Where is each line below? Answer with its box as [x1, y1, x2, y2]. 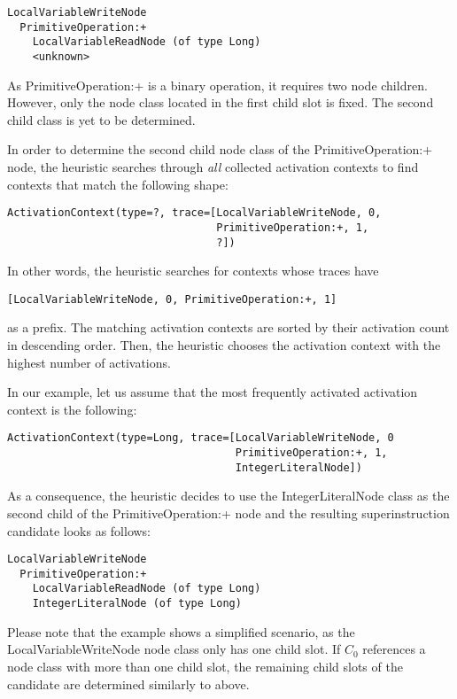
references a [362, 640, 426, 658]
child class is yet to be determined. [7, 110, 196, 128]
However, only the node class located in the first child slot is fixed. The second [7, 93, 434, 112]
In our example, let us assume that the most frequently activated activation [7, 383, 418, 401]
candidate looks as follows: [7, 521, 151, 540]
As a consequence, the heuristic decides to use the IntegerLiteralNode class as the [7, 486, 450, 505]
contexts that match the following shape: [7, 175, 228, 193]
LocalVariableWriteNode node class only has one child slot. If [7, 640, 341, 658]
